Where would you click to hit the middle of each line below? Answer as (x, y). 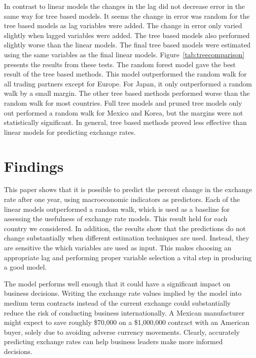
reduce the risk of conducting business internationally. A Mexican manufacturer (124, 312)
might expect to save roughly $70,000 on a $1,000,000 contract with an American (127, 322)
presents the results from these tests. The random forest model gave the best (120, 64)
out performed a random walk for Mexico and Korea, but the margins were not (124, 112)
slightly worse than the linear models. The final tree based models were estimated (127, 45)
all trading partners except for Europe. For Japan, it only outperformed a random (128, 83)
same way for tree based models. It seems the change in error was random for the (127, 16)
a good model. (25, 267)
